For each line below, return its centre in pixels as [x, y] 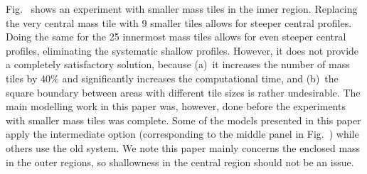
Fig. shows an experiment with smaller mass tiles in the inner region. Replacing [182, 9]
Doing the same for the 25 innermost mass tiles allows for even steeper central [176, 37]
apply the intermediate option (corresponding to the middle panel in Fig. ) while [182, 134]
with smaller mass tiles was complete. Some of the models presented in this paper [183, 120]
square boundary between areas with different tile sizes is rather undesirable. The [183, 92]
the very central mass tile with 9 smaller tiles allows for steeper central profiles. [179, 22]
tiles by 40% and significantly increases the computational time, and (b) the [172, 78]
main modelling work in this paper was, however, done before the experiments [176, 106]
